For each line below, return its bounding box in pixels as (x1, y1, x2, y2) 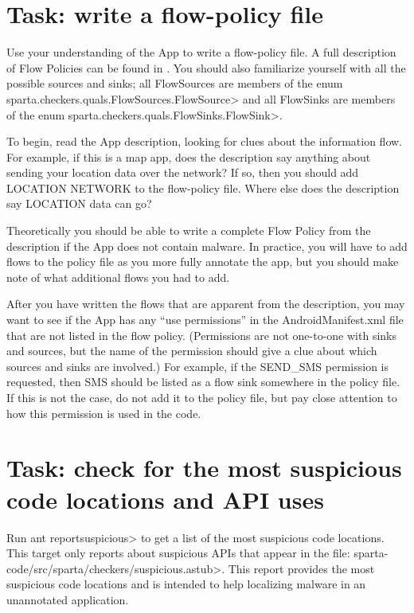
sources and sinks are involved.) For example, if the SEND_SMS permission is (6, 357, 389, 374)
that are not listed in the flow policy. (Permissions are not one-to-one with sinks (6, 326, 396, 343)
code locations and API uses (6, 482, 324, 515)
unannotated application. (6, 591, 129, 607)
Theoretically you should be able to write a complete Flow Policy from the (6, 222, 371, 239)
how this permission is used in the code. (6, 404, 201, 421)
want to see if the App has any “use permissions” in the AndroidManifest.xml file (6, 311, 404, 328)
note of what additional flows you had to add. (6, 268, 230, 285)
